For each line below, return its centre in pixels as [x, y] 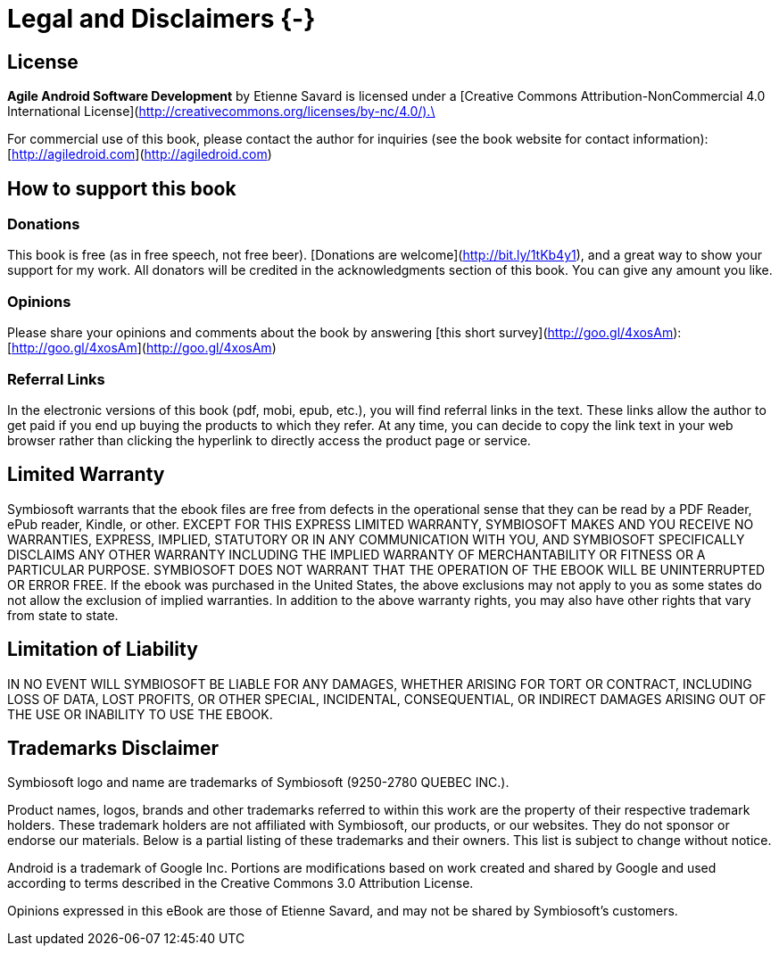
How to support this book [122, 188]
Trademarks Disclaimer [113, 748]
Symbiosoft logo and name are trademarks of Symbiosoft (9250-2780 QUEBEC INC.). [258, 783]
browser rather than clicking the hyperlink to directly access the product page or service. [269, 440]
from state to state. [63, 615]
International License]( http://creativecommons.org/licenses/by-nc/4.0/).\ [221, 112]
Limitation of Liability [103, 650]
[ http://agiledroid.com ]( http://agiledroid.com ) [140, 154]
